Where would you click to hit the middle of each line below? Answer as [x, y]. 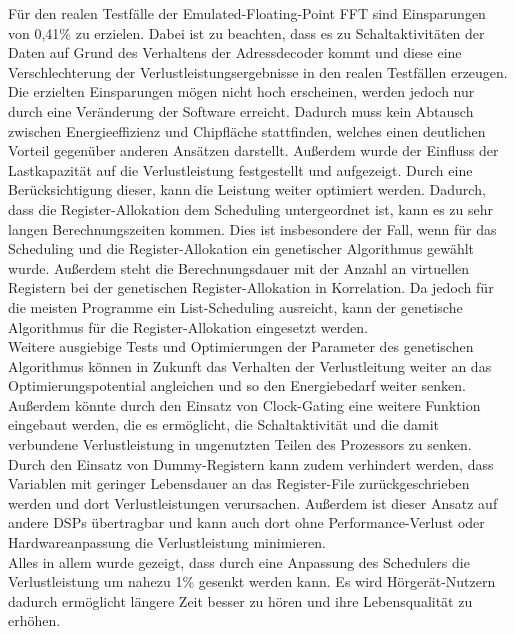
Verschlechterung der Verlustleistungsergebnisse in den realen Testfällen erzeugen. [258, 71]
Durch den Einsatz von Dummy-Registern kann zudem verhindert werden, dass [251, 463]
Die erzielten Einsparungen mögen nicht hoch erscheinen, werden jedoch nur [241, 91]
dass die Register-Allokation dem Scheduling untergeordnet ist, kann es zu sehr [250, 208]
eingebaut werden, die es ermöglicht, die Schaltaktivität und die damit [224, 424]
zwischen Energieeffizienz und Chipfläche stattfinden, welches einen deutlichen [247, 130]
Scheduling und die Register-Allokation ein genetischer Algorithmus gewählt [241, 248]
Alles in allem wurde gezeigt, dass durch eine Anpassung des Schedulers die [239, 561]
